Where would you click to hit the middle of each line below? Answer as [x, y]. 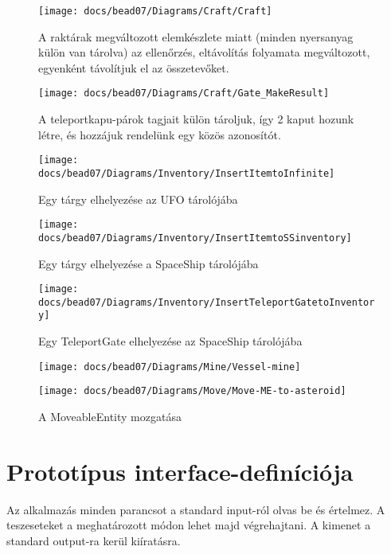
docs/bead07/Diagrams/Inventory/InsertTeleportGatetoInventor [207, 302]
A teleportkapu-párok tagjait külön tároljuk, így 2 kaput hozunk [196, 119]
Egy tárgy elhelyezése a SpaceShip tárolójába [149, 263]
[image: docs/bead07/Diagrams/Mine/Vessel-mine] [170, 367]
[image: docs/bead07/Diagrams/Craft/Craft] [155, 11]
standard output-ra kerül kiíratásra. [94, 540]
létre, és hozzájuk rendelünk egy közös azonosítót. [160, 134]
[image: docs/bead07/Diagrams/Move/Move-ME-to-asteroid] [192, 391]
